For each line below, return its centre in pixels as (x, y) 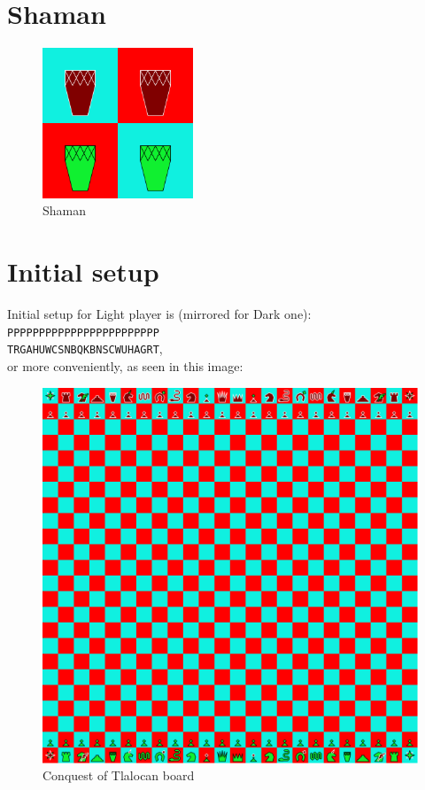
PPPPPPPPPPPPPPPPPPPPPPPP (83, 333)
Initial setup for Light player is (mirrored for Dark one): (159, 314)
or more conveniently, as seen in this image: (125, 365)
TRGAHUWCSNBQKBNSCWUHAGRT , (85, 349)
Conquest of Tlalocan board (119, 775)
